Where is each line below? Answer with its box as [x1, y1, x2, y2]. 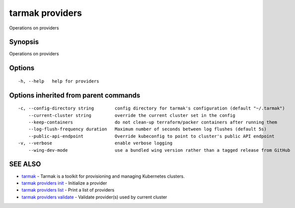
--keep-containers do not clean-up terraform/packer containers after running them [28, 119, 278, 125]
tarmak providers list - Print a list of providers [21, 187, 115, 193]
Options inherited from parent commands [9, 91, 141, 100]
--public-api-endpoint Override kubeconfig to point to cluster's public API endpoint [28, 133, 275, 139]
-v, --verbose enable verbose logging [18, 140, 173, 146]
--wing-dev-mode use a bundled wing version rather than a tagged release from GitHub [28, 147, 291, 153]
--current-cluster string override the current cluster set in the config [28, 112, 235, 118]
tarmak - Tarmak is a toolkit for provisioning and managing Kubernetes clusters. [21, 173, 185, 179]
